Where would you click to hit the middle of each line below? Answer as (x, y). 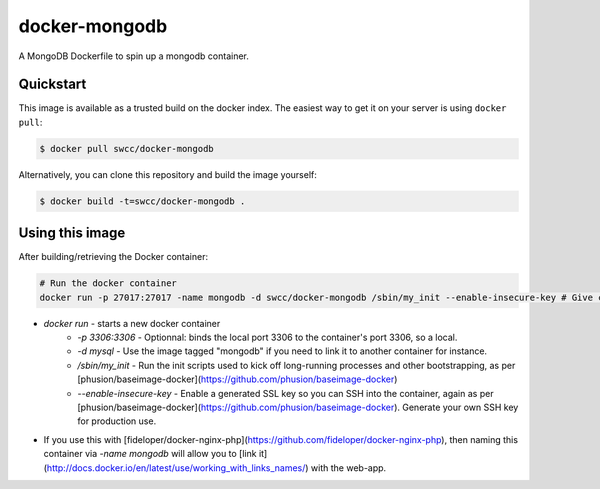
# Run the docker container (108, 283)
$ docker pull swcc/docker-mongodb (126, 148)
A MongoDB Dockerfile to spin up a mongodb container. (134, 56)
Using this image (72, 233)
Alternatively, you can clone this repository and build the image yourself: (167, 174)
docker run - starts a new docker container (132, 323)
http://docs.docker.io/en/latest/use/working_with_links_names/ (176, 467)
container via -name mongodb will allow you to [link (150, 454)
